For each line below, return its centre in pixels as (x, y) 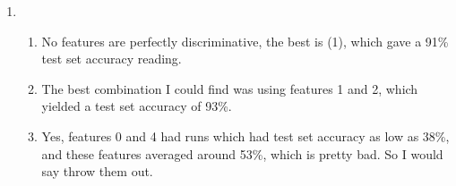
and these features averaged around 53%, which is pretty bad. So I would (242, 153)
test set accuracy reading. (112, 59)
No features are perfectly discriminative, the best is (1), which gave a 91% (245, 41)
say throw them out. (97, 171)
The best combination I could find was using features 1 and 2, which (230, 88)
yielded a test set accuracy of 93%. (137, 106)
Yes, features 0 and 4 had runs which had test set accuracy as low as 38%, (245, 135)
